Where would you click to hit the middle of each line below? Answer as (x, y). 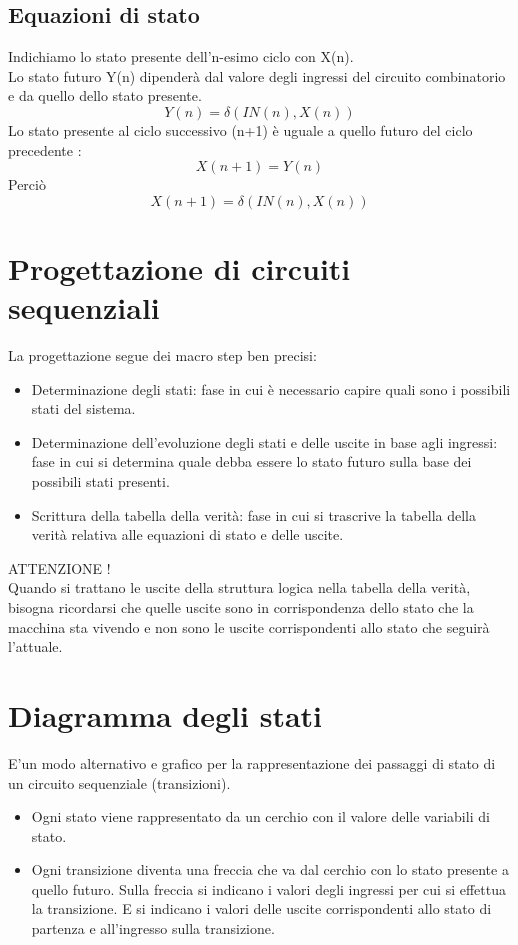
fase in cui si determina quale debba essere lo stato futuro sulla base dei (251, 461)
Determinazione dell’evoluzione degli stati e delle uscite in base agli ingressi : (264, 441)
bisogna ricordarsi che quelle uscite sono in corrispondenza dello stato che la (241, 607)
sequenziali (84, 307)
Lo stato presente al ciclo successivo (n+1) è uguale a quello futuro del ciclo (240, 129)
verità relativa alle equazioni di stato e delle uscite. (187, 534)
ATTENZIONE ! (59, 567)
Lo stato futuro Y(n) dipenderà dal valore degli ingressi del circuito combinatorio (257, 75)
